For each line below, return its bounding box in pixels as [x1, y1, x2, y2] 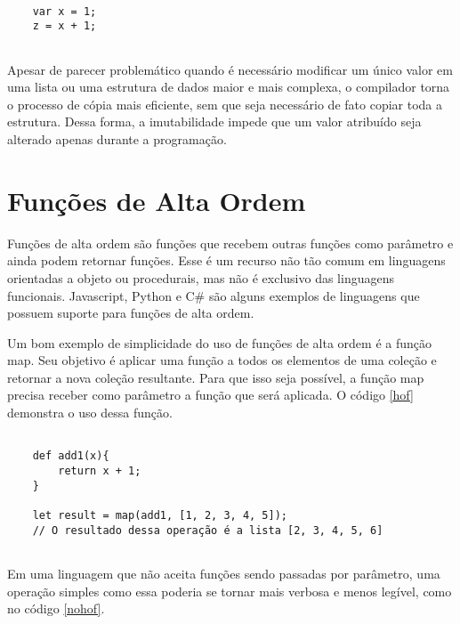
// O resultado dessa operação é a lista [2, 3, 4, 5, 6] [32, 523, 383, 537]
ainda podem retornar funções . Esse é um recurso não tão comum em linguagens [7, 251, 446, 270]
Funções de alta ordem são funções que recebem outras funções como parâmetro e [7, 233, 454, 252]
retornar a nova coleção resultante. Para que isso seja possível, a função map [7, 368, 424, 386]
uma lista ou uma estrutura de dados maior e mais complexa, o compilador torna [7, 77, 450, 96]
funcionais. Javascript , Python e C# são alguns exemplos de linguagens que [7, 286, 420, 304]
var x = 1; [32, 4, 97, 18]
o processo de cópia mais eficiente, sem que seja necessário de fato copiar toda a [7, 94, 443, 113]
